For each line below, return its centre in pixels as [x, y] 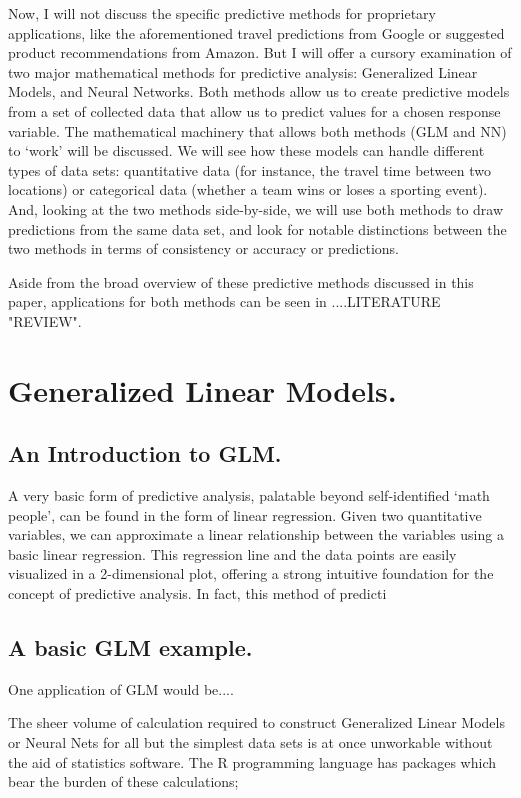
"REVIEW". [45, 320]
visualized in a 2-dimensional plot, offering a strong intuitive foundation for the [251, 573]
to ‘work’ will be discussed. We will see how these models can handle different [246, 150]
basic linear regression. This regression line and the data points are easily [232, 553]
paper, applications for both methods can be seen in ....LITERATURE [224, 301]
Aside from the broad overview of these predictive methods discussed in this [241, 281]
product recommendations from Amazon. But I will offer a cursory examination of [260, 52]
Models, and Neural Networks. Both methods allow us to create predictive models [259, 91]
